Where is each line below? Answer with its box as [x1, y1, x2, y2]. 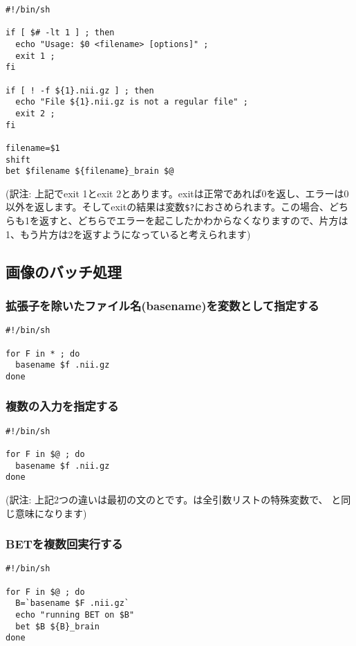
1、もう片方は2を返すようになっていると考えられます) [6, 226, 251, 241]
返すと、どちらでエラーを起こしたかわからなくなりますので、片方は [39, 213, 348, 228]
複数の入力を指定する [6, 397, 119, 415]
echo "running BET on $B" [15, 610, 135, 620]
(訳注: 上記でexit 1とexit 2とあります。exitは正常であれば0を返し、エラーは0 [6, 186, 349, 200]
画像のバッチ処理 [6, 260, 122, 282]
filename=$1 [6, 143, 60, 153]
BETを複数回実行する [6, 535, 123, 553]
